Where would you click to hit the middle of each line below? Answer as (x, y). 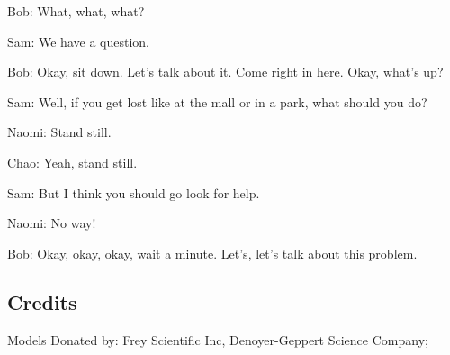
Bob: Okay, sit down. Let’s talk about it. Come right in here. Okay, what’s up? (225, 72)
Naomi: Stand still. (59, 132)
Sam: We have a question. (78, 41)
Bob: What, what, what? (76, 11)
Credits (42, 301)
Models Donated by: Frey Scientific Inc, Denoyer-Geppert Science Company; (218, 339)
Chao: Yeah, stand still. (72, 162)
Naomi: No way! (52, 223)
